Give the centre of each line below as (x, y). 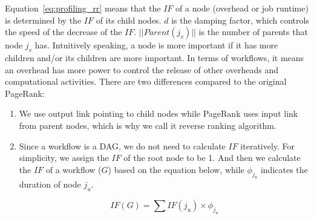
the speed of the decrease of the (64, 32)
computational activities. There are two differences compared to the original (146, 81)
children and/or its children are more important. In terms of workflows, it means (155, 57)
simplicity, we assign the (64, 158)
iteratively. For (268, 145)
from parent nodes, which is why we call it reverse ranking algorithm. (148, 125)
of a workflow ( (74, 169)
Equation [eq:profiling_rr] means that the (83, 8)
